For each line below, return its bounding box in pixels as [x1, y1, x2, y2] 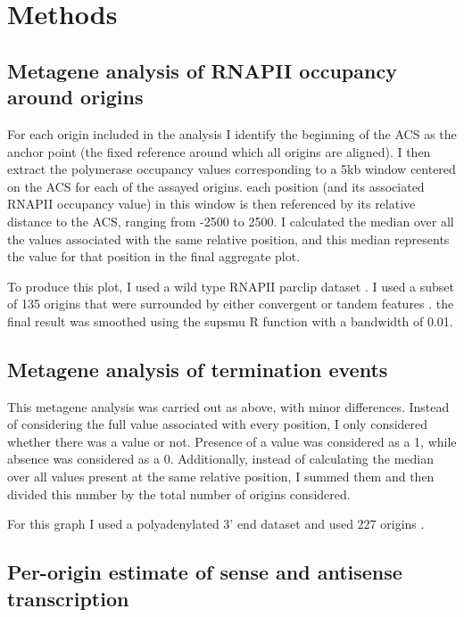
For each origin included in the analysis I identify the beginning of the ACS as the [7, 124, 457, 143]
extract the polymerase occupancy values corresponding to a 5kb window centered [7, 160, 456, 178]
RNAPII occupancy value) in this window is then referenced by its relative [7, 194, 416, 213]
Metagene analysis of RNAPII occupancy [7, 56, 397, 84]
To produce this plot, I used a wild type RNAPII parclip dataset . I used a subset [7, 276, 455, 295]
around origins [7, 83, 144, 111]
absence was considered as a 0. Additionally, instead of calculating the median [7, 449, 434, 468]
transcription [7, 584, 129, 612]
